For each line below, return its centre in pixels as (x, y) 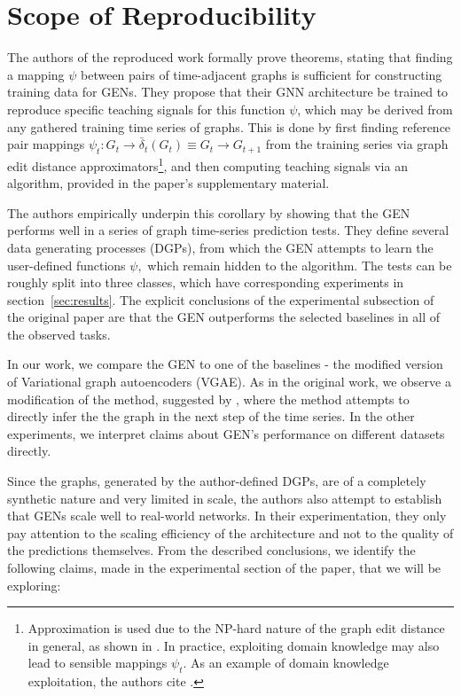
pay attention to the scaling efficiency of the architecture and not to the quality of (230, 532)
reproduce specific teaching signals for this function (146, 109)
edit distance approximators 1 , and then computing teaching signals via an (207, 164)
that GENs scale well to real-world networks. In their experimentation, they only (227, 516)
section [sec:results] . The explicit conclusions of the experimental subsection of (221, 299)
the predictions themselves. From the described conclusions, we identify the (211, 550)
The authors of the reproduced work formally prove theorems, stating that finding (230, 57)
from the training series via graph (357, 144)
